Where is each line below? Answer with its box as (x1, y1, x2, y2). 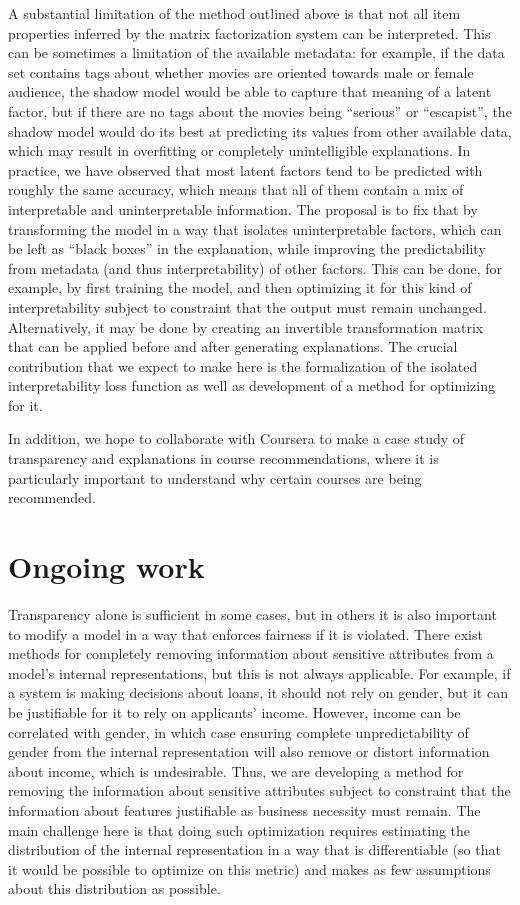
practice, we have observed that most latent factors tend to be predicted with (8, 159, 483, 180)
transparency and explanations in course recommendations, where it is (8, 448, 439, 469)
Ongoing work (8, 546, 205, 587)
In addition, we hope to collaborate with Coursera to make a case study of (8, 428, 465, 449)
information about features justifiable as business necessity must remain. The (8, 799, 481, 820)
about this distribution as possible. (8, 878, 221, 899)
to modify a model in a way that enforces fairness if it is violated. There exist (8, 623, 483, 644)
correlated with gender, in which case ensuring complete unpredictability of (8, 721, 469, 742)
